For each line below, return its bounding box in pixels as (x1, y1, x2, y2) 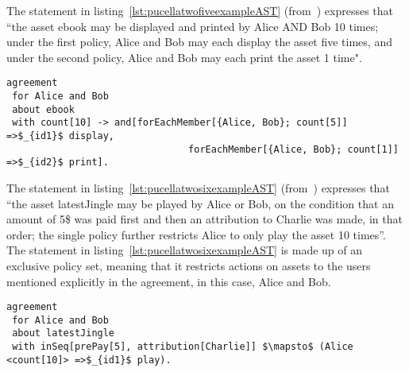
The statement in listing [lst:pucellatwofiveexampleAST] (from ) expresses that (6, 2, 394, 18)
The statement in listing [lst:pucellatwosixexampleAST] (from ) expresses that (6, 179, 390, 196)
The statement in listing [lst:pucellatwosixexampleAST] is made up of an (6, 242, 362, 258)
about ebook (12, 103, 75, 115)
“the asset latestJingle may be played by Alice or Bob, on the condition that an (6, 195, 394, 211)
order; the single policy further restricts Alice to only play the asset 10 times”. (6, 226, 386, 242)
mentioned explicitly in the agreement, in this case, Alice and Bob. (6, 273, 331, 289)
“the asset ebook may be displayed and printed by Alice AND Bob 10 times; (6, 17, 379, 34)
